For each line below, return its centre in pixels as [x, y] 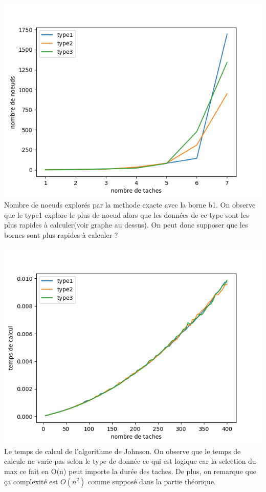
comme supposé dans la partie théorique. [152, 481]
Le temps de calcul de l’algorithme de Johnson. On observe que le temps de [123, 451]
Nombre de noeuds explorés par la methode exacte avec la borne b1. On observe [130, 205]
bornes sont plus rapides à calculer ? [61, 234]
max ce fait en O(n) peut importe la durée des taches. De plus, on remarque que [130, 471]
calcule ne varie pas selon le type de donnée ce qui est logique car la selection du [130, 461]
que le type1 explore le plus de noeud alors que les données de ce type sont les [127, 214]
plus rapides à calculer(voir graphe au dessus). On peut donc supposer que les [126, 225]
